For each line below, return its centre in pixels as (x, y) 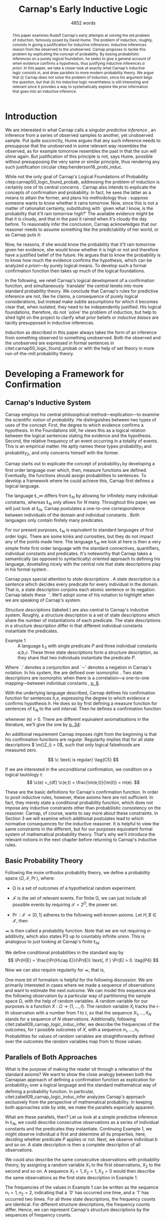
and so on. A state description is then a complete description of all (73, 1144)
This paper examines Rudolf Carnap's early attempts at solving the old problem (81, 35)
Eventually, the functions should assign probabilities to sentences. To (76, 475)
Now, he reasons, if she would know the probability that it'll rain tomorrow (81, 244)
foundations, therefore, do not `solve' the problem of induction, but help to (81, 312)
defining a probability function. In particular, (50, 1091)
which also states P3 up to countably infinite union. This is (85, 936)
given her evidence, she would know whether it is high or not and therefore (82, 250)
